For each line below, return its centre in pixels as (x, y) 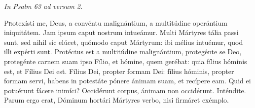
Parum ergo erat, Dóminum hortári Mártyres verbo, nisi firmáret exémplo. (116, 100)
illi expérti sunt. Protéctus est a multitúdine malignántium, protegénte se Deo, (123, 52)
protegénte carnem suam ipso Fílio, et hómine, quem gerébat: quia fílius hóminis (126, 61)
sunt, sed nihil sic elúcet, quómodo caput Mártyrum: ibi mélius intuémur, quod (124, 42)
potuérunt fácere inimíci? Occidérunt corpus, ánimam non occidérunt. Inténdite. (125, 90)
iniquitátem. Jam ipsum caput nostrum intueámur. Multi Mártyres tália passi (121, 32)
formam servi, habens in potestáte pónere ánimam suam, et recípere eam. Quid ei (127, 81)
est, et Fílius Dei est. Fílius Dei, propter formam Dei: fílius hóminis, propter (119, 71)
